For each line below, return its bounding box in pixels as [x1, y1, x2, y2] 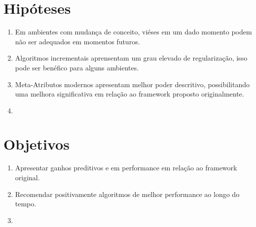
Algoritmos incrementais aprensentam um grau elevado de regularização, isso [15, 53, 248, 63]
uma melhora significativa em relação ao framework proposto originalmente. [15, 89, 244, 99]
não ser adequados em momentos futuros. [15, 36, 140, 46]
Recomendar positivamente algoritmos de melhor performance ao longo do [15, 189, 240, 199]
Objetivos [3, 134, 70, 154]
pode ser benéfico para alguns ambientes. [15, 62, 139, 72]
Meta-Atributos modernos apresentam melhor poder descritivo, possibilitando [15, 79, 250, 89]
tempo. [15, 198, 37, 209]
